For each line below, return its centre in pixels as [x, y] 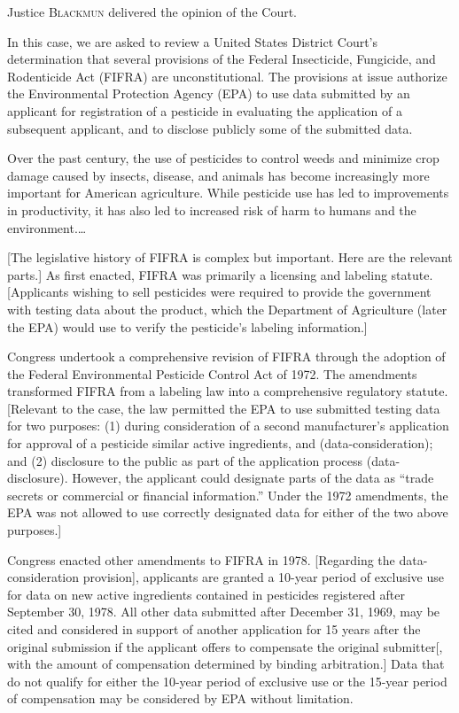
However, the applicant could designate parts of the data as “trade [253, 478]
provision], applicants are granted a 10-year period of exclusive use [263, 577]
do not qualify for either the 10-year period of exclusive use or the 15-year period [227, 681]
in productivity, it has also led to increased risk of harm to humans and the [212, 209]
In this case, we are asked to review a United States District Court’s [193, 41]
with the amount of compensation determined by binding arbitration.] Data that [226, 664]
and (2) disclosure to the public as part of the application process [185, 460]
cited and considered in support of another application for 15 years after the [214, 629]
